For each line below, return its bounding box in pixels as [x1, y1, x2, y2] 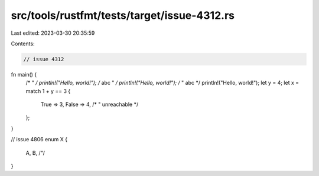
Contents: [11, 40, 35, 47]
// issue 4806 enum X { [11, 136, 68, 143]
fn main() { [11, 71, 37, 78]
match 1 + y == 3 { [25, 87, 71, 94]
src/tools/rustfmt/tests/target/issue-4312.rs [11, 9, 235, 22]
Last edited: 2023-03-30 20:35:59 [11, 29, 95, 36]
